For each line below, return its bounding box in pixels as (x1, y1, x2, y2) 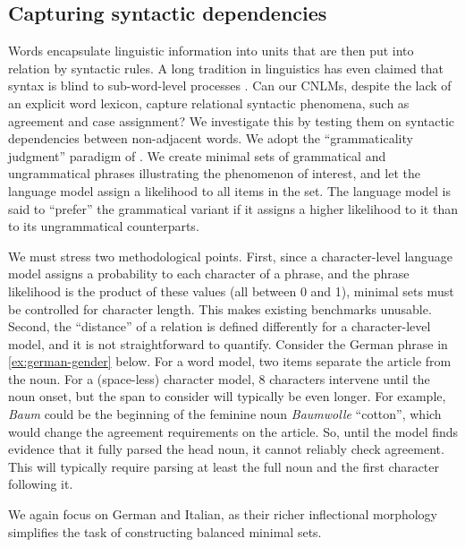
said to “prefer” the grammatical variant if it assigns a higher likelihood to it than (8, 199, 458, 218)
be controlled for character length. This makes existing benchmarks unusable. (8, 299, 432, 318)
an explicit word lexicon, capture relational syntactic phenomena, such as (8, 93, 410, 112)
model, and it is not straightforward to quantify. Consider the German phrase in (8, 334, 448, 353)
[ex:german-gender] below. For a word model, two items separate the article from (8, 352, 452, 371)
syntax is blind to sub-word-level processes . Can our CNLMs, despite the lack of (8, 76, 452, 95)
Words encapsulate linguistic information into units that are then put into (8, 41, 414, 60)
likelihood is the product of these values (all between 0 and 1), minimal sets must (8, 281, 454, 300)
